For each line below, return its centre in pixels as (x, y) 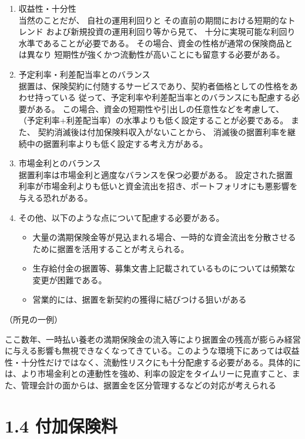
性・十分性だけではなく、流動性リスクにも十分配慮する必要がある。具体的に (153, 362)
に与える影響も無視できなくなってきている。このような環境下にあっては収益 (152, 351)
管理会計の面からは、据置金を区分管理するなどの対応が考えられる (148, 385)
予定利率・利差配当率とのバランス (84, 74)
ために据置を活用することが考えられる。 (111, 248)
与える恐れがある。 (56, 197)
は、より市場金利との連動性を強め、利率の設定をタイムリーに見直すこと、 (148, 373)
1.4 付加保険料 (61, 425)
